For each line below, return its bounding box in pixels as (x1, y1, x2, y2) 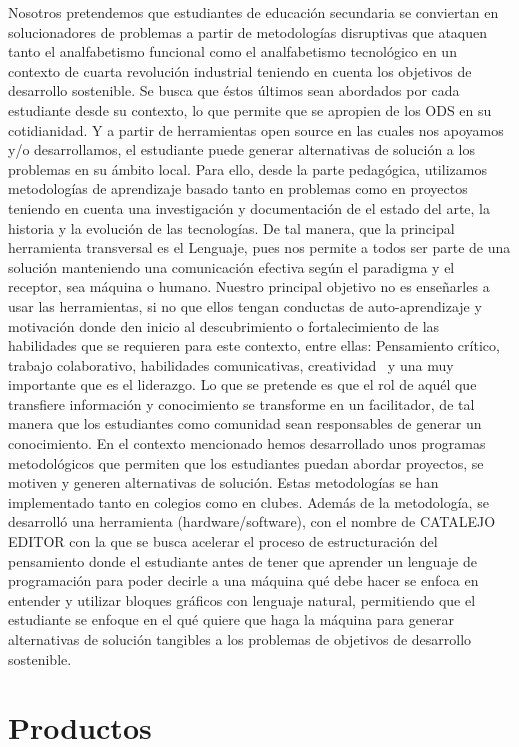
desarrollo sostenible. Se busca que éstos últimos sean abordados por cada (8, 80, 460, 101)
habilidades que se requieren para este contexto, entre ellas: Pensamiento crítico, (8, 335, 500, 356)
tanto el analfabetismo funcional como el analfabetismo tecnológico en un (8, 41, 457, 62)
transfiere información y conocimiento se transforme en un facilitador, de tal (8, 393, 475, 414)
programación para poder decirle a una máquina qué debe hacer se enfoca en (8, 570, 479, 591)
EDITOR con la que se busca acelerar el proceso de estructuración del (8, 531, 438, 552)
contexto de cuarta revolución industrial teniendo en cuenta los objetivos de (8, 60, 472, 81)
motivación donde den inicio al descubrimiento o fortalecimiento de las (8, 315, 440, 336)
